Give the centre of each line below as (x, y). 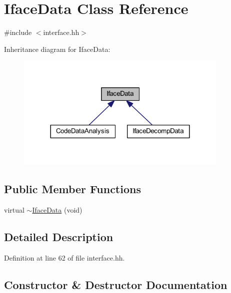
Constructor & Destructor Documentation (116, 284)
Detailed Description (59, 237)
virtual (14, 210)
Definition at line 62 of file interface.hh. (64, 257)
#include (18, 32)
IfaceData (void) (57, 210)
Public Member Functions (72, 189)
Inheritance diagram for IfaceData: (57, 49)
